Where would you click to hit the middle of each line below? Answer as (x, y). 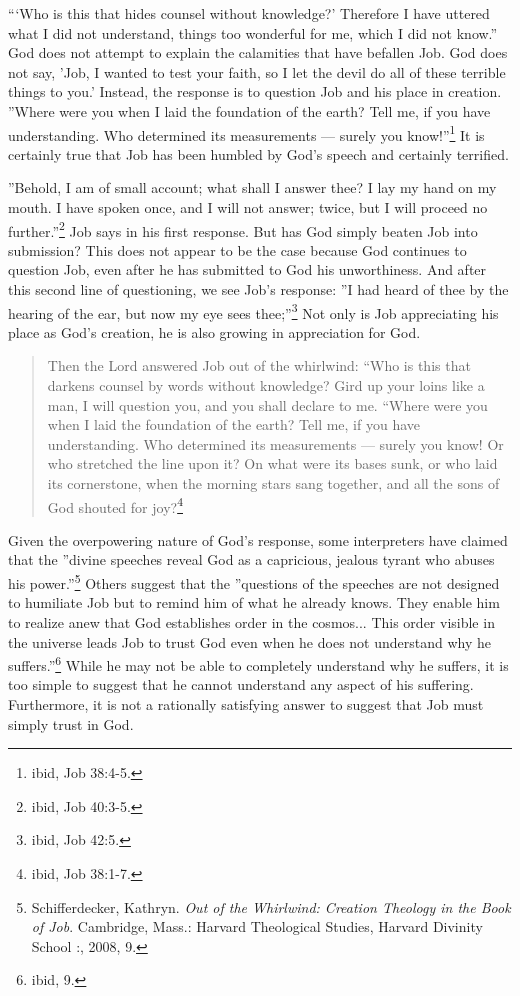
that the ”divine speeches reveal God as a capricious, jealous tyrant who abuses (251, 559)
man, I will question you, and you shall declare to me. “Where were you (267, 404)
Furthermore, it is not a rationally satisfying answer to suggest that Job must (246, 703)
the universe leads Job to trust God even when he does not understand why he (250, 641)
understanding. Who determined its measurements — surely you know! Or (275, 443)
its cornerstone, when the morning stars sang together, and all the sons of (273, 483)
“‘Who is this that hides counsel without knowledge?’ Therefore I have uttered (249, 13)
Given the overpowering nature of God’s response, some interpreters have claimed (258, 539)
